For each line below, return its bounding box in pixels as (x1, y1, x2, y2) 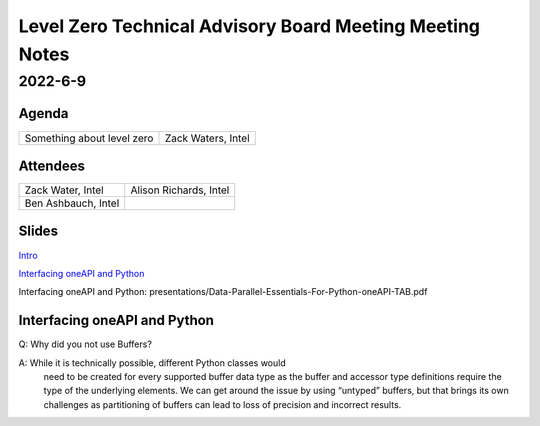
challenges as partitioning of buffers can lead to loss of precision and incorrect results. (43, 398, 402, 410)
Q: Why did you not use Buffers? (18, 338, 152, 350)
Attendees (18, 157, 85, 174)
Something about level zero (24, 131, 154, 145)
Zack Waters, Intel (164, 131, 250, 145)
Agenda (18, 105, 69, 122)
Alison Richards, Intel (130, 183, 230, 197)
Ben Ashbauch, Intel (24, 196, 120, 210)
